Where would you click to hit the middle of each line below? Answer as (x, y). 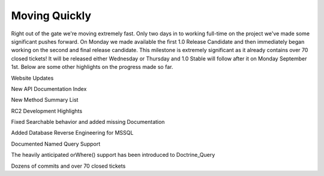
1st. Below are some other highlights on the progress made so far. (92, 67)
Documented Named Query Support (56, 144)
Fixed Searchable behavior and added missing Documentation (88, 122)
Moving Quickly (51, 16)
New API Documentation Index (49, 89)
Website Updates (32, 78)
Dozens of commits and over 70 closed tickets (68, 166)
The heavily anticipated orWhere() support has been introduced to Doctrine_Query (113, 155)
